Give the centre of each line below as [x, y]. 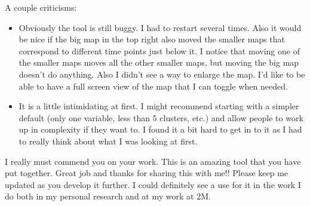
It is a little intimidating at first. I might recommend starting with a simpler [159, 106]
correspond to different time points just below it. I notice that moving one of [159, 50]
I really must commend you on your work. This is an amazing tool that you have [153, 161]
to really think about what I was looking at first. [108, 141]
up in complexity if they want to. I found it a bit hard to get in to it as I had [160, 129]
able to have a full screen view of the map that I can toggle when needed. [153, 86]
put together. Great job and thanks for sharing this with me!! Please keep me [147, 173]
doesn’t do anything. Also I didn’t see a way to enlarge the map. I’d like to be [162, 74]
